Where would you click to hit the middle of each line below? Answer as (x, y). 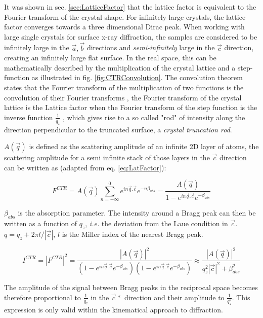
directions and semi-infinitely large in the (151, 47)
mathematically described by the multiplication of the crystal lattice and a (120, 67)
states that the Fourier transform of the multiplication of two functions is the (124, 87)
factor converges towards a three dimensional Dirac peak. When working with (124, 27)
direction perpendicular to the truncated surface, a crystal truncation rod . (118, 129)
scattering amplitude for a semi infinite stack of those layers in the (107, 157)
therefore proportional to (42, 297)
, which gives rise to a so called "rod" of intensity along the (154, 117)
